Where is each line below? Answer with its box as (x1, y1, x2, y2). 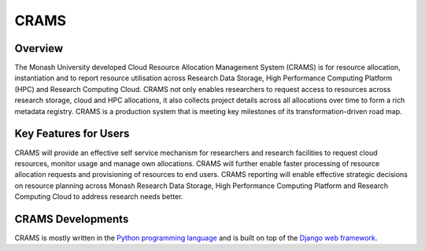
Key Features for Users (14, 127, 130, 141)
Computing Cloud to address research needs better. (14, 192, 183, 201)
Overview (14, 42, 64, 55)
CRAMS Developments (14, 212, 129, 226)
